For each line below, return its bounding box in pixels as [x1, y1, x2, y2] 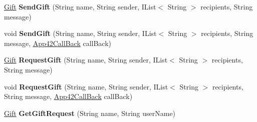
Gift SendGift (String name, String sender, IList [4, 1, 156, 11]
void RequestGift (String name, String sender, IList [4, 81, 168, 91]
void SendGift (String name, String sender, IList [4, 28, 157, 38]
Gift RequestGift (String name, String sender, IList [4, 54, 168, 65]
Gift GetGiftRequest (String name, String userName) [4, 107, 176, 118]
